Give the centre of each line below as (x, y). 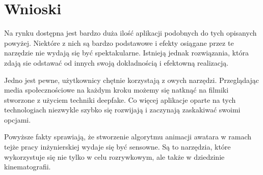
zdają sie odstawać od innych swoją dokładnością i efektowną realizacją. (116, 62)
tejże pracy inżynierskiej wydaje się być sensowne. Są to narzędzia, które (117, 147)
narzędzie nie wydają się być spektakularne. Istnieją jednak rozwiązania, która (126, 53)
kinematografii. (28, 167)
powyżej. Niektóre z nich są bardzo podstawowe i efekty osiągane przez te (119, 42)
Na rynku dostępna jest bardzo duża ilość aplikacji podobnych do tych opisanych (130, 33)
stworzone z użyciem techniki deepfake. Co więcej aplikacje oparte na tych (120, 99)
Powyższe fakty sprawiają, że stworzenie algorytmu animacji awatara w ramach (128, 137)
